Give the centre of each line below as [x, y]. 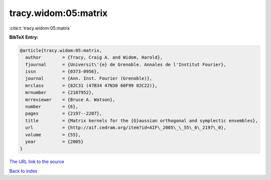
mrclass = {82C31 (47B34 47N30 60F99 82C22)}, [91, 85]
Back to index [23, 171]
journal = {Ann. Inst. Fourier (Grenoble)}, [89, 78]
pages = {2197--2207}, [64, 114]
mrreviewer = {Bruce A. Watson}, [70, 100]
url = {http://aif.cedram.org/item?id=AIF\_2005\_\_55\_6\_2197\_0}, [126, 128]
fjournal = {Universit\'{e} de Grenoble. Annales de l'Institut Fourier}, [126, 64]
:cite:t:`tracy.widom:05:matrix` [40, 28]
